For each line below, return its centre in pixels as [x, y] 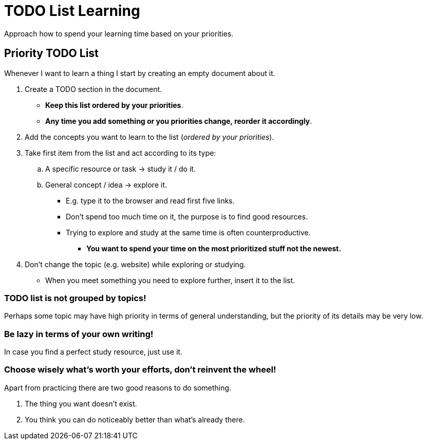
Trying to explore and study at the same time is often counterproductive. [188, 232]
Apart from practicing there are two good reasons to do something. [118, 387]
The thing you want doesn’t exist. [81, 403]
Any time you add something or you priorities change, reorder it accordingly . [179, 121]
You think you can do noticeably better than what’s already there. [135, 419]
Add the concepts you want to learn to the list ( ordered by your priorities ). [150, 137]
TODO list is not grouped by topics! [75, 298]
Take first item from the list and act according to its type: [120, 153]
